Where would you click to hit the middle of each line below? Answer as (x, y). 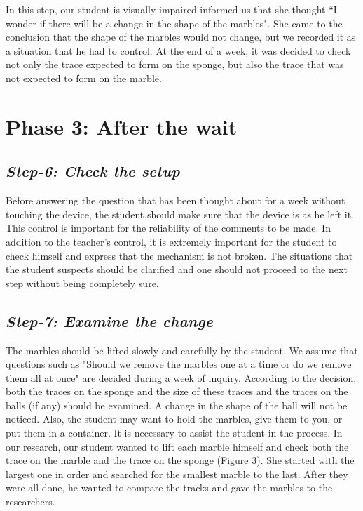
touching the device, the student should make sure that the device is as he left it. (180, 214)
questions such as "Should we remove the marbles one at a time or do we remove (179, 364)
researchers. (30, 502)
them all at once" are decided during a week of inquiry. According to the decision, (181, 377)
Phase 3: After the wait (122, 126)
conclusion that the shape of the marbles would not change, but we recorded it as (181, 37)
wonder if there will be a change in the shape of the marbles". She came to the (174, 23)
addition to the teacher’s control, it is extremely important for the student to (171, 241)
